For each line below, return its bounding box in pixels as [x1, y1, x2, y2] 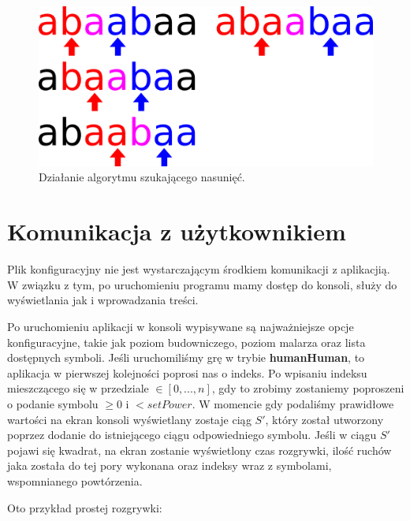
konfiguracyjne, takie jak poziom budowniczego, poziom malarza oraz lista [7, 333, 366, 350]
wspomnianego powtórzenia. [7, 472, 143, 489]
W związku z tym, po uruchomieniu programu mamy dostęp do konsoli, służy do [7, 276, 397, 292]
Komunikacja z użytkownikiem [7, 215, 346, 247]
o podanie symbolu [7, 395, 99, 411]
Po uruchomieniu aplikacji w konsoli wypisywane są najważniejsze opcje [7, 318, 354, 334]
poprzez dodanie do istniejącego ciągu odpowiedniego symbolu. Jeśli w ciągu [7, 426, 377, 443]
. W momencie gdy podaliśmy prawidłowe [192, 395, 394, 411]
